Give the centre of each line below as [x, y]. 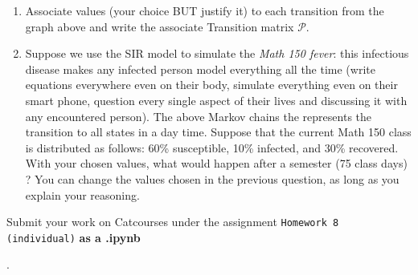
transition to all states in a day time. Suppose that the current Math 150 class [218, 132]
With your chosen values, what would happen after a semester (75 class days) [216, 163]
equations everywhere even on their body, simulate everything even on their [211, 85]
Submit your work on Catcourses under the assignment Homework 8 [173, 222]
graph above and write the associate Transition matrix [160, 26]
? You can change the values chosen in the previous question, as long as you [212, 178]
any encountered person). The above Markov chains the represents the [199, 116]
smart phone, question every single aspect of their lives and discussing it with [216, 100]
